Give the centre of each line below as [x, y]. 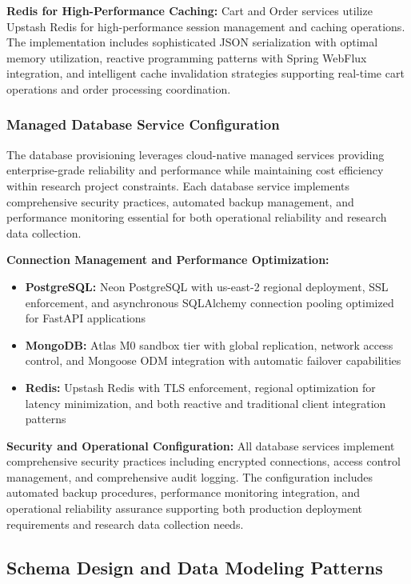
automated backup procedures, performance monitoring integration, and [184, 492]
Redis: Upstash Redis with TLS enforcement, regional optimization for [200, 387]
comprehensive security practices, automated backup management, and [180, 201]
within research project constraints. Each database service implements [178, 185]
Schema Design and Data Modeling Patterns [195, 567]
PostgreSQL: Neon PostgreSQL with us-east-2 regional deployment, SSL [207, 286]
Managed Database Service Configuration [143, 124]
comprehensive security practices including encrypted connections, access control [204, 461]
